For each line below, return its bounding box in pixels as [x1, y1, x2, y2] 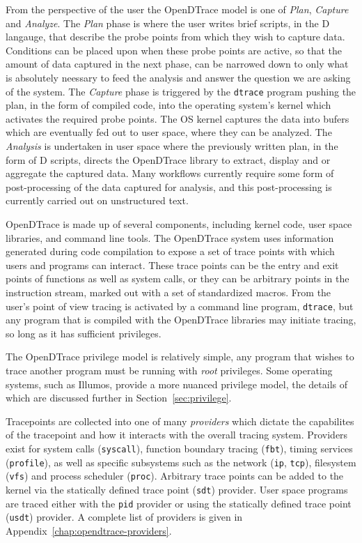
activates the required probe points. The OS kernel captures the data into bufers [6, 111, 349, 125]
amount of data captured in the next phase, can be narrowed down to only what [6, 56, 349, 71]
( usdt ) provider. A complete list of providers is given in [6, 510, 243, 524]
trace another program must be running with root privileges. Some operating [6, 362, 333, 377]
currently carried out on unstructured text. [6, 193, 189, 208]
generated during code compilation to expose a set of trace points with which [6, 244, 335, 259]
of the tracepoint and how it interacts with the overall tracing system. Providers [6, 427, 348, 442]
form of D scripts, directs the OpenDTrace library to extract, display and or [6, 152, 331, 167]
